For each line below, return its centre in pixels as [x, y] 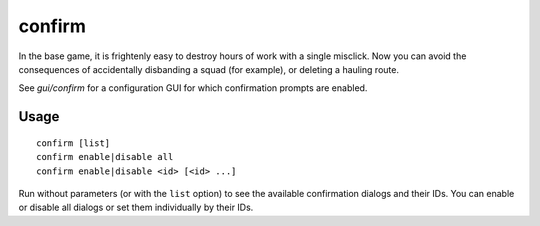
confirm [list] [73, 143]
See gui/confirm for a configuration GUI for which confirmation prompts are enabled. [193, 88]
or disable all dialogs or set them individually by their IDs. [136, 207]
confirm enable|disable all [105, 157]
